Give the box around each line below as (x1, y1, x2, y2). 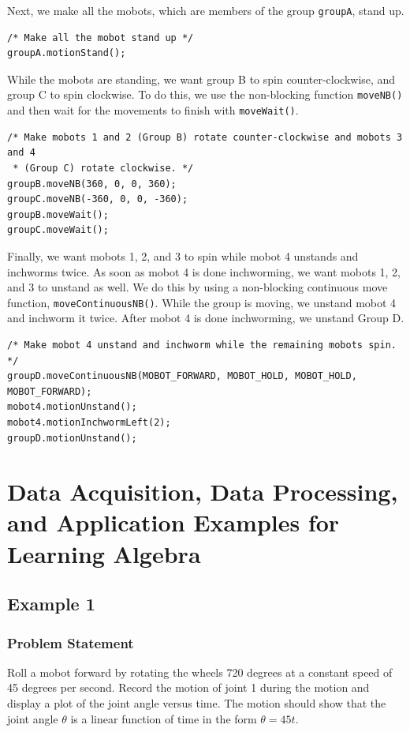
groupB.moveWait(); (7, 208, 109, 220)
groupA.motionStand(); (7, 47, 126, 59)
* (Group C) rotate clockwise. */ (13, 162, 194, 174)
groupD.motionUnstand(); (7, 432, 137, 444)
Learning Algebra (7, 537, 201, 569)
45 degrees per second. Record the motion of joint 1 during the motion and (7, 679, 370, 696)
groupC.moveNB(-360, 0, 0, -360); (7, 193, 188, 205)
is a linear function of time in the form (70, 710, 257, 726)
